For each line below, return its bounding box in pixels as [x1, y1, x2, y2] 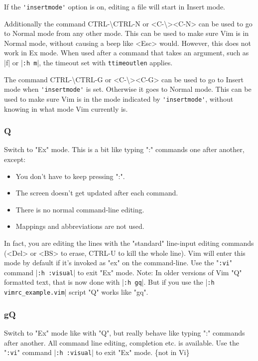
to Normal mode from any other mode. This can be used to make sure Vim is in [4, 28, 249, 38]
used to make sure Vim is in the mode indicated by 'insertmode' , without [4, 93, 234, 104]
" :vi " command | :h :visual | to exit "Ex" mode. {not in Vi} [4, 347, 190, 358]
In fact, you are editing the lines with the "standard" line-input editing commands [4, 237, 254, 248]
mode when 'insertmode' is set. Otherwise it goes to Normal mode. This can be [4, 84, 252, 94]
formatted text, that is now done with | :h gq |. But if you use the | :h [4, 277, 215, 287]
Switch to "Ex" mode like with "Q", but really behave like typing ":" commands [4, 328, 245, 338]
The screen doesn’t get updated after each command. [15, 187, 178, 198]
